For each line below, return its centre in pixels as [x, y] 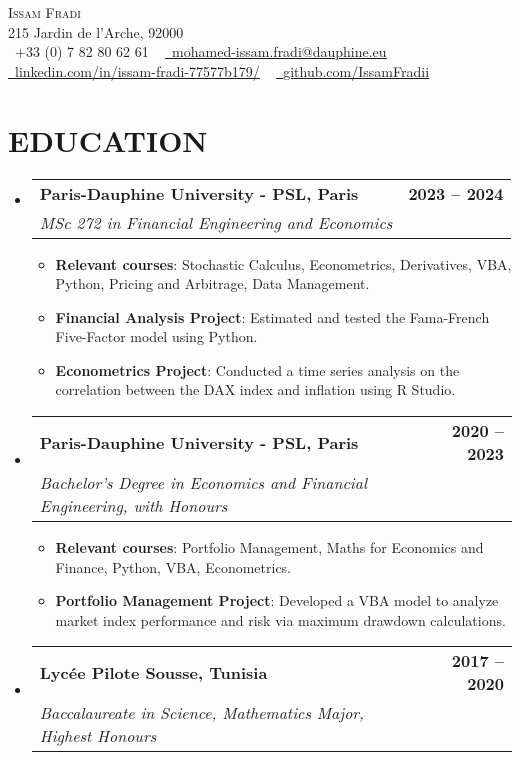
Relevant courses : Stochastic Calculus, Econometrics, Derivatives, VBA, [283, 263]
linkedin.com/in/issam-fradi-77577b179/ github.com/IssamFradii [222, 70]
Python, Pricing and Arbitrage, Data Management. [212, 283]
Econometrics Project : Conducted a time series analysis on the [257, 369]
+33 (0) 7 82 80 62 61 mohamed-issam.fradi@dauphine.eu [200, 51]
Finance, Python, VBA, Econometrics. [173, 566]
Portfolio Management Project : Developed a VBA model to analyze [277, 600]
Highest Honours [98, 736]
